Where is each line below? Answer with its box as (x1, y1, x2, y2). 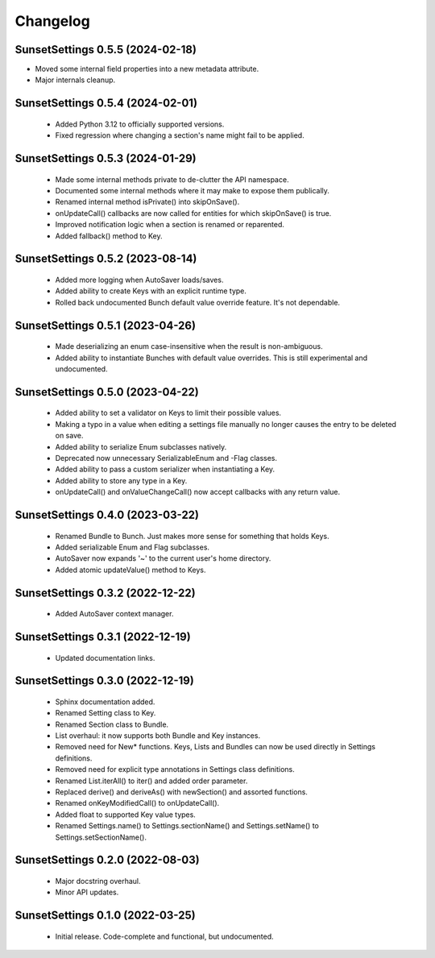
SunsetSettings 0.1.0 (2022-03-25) (14, 909, 197, 923)
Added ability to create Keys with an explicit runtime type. (55, 286, 247, 296)
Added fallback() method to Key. (55, 230, 163, 241)
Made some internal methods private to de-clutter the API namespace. (55, 174, 289, 185)
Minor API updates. (55, 887, 119, 898)
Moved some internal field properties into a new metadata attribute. (35, 64, 259, 74)
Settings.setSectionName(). (55, 832, 147, 842)
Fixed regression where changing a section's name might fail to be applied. (55, 131, 305, 140)
